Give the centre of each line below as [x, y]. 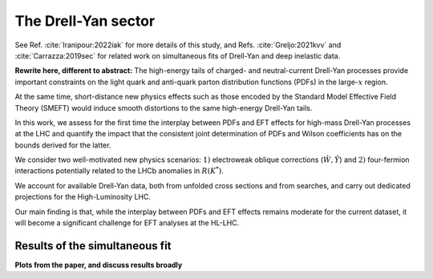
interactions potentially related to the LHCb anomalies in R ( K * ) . [119, 170]
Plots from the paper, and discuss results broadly [99, 265]
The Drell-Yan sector [85, 21]
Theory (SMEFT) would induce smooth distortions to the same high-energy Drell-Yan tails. [164, 107]
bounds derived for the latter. [63, 145]
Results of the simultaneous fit [93, 246]
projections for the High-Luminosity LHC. [83, 197]
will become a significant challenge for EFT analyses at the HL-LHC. [127, 223]
